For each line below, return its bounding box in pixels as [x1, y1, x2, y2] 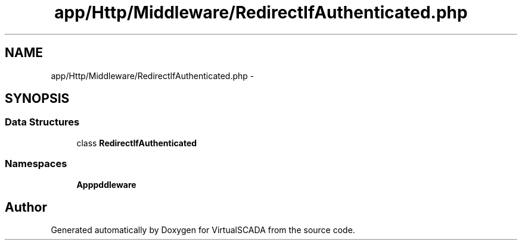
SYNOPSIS [5, 91, 70, 106]
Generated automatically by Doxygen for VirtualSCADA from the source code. [51, 225, 355, 235]
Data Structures [5, 116, 80, 128]
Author [5, 199, 47, 215]
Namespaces [5, 158, 67, 170]
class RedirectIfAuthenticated [76, 137, 197, 148]
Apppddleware [76, 179, 136, 190]
